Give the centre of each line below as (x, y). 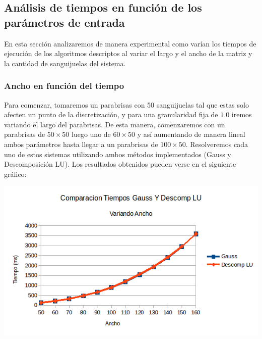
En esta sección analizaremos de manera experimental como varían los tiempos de (130, 43)
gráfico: (15, 174)
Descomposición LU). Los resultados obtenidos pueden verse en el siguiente (120, 164)
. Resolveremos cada (217, 144)
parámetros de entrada (64, 22)
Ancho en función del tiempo (64, 86)
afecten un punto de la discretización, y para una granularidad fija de (111, 114)
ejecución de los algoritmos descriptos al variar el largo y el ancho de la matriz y (128, 53)
